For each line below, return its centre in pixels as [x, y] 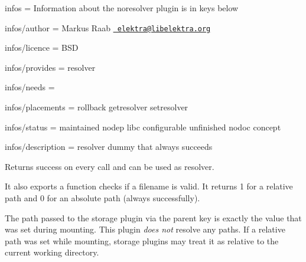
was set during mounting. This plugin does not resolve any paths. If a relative [145, 229]
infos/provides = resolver [50, 67]
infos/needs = [30, 87]
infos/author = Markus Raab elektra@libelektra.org [108, 27]
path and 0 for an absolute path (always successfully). [102, 198]
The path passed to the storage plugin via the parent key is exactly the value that [153, 217]
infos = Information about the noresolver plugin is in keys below [122, 8]
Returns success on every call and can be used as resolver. [110, 166]
